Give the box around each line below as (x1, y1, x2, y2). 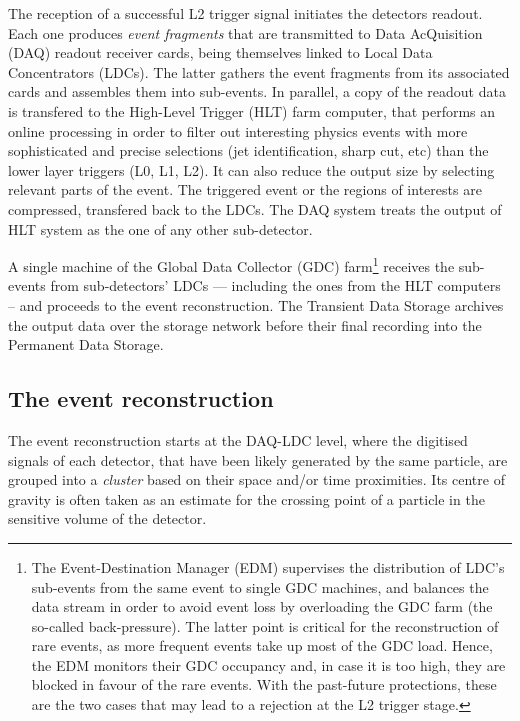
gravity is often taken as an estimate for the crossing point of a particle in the (8, 488, 485, 509)
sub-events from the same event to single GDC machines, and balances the (31, 576, 489, 597)
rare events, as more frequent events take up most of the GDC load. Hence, (31, 635, 493, 656)
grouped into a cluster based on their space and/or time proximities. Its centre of (8, 469, 505, 490)
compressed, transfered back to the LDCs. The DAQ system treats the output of (8, 198, 502, 219)
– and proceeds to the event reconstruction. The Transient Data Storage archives (8, 294, 504, 315)
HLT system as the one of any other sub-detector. (8, 218, 313, 239)
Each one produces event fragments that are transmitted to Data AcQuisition (8, 22, 483, 43)
